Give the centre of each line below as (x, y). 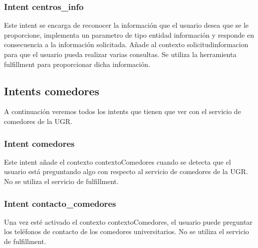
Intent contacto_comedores (60, 203)
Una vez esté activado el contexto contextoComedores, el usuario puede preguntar (128, 221)
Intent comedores (39, 143)
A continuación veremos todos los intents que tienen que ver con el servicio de (123, 111)
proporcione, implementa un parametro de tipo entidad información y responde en (129, 34)
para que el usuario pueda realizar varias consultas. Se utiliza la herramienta (120, 54)
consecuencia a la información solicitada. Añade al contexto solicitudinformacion (126, 44)
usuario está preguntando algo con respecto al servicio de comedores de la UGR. (126, 171)
